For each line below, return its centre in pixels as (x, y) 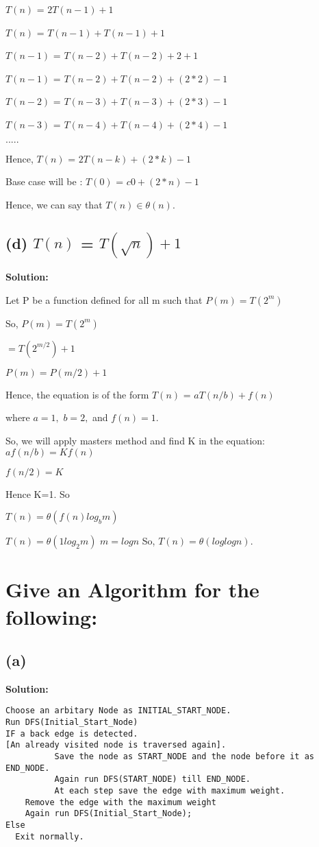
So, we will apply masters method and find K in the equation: (135, 440)
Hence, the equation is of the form (77, 394)
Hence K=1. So (38, 493)
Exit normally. (50, 836)
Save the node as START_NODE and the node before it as (184, 757)
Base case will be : (44, 181)
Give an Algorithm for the (132, 589)
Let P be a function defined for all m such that (104, 299)
